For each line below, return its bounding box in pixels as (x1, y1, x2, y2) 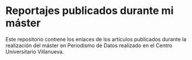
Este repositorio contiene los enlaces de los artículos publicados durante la (5, 36, 187, 43)
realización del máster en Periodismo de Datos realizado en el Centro (5, 42, 173, 49)
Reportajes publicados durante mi (5, 4, 174, 17)
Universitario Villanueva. (5, 48, 64, 55)
